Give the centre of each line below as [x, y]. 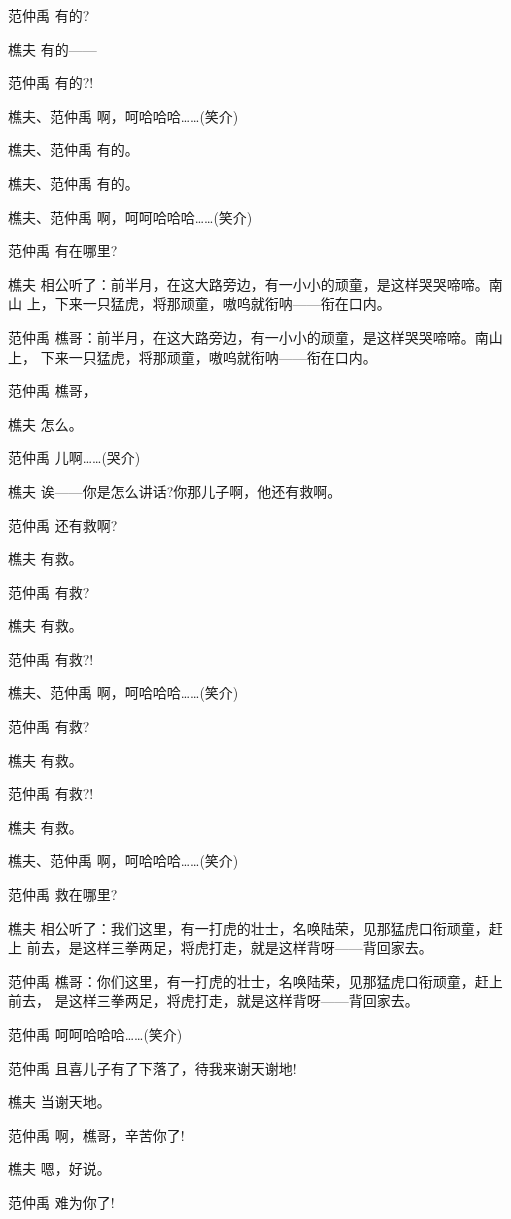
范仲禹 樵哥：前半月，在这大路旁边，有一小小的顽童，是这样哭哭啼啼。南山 [255, 336]
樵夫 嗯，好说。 [59, 1168]
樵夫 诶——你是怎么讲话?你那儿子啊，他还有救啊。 [175, 490]
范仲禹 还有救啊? [63, 524]
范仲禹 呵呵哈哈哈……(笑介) [95, 1034]
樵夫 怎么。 [45, 423]
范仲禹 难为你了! [61, 1201]
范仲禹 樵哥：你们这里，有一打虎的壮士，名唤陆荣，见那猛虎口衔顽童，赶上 [255, 980]
